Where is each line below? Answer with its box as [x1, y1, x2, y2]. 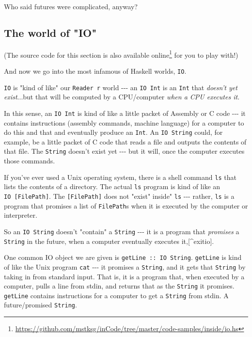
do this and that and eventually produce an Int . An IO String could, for [4, 127, 223, 137]
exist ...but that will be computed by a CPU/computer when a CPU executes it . [4, 92, 240, 102]
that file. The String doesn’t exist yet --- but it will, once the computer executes [4, 146, 245, 156]
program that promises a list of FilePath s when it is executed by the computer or [4, 200, 248, 210]
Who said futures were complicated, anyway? [4, 1, 138, 11]
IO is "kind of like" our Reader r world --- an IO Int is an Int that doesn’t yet [4, 82, 237, 92]
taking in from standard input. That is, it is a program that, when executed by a [4, 271, 245, 281]
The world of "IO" [4, 25, 97, 40]
